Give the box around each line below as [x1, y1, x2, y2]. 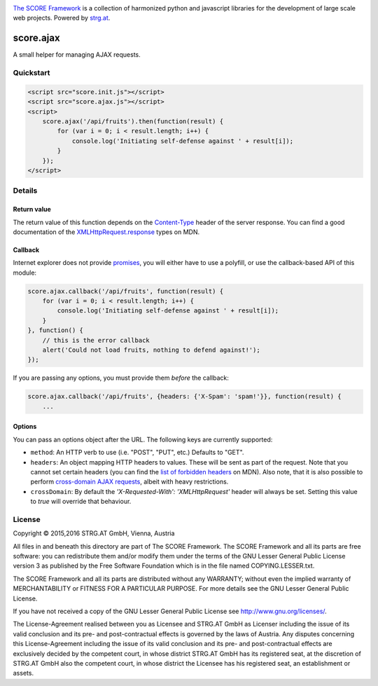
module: [13, 268, 37, 277]
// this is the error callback [42, 336, 150, 344]
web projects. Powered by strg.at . [13, 14, 111, 22]
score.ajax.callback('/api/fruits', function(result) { [27, 287, 224, 295]
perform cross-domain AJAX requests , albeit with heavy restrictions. [30, 477, 229, 486]
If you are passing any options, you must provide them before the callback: [13, 373, 229, 382]
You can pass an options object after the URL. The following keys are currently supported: [13, 435, 273, 444]
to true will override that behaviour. [30, 498, 132, 506]
